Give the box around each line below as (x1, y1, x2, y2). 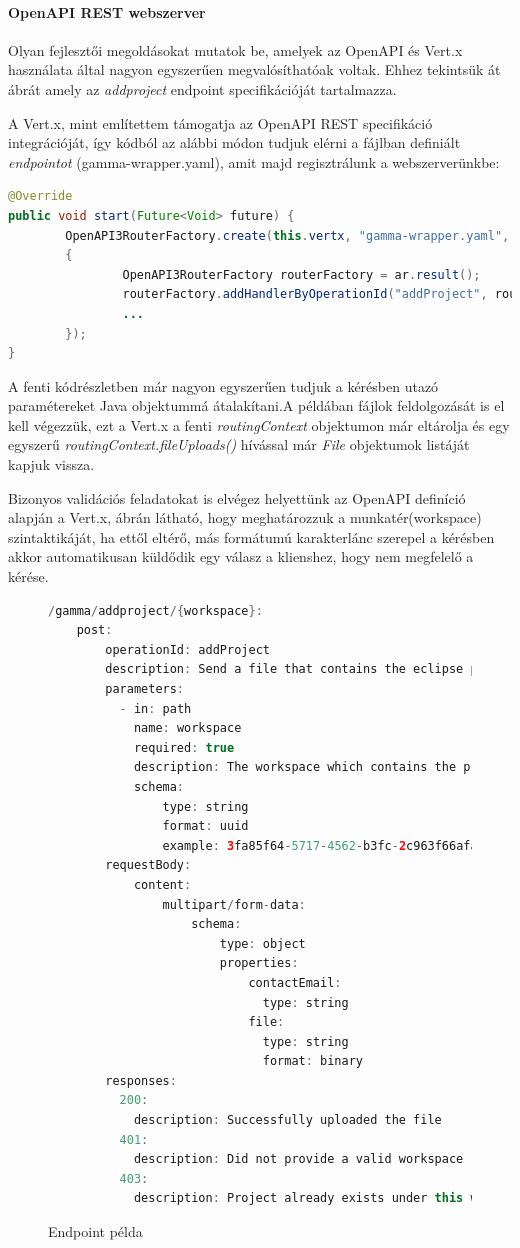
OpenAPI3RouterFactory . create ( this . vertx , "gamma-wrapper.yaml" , (65, 228, 510, 243)
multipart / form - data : (162, 897, 306, 912)
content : (133, 877, 192, 892)
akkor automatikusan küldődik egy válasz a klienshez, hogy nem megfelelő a (8, 546, 474, 567)
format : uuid (162, 819, 249, 834)
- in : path (119, 701, 192, 716)
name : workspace (133, 721, 242, 736)
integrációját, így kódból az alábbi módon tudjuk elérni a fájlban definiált (8, 132, 461, 153)
